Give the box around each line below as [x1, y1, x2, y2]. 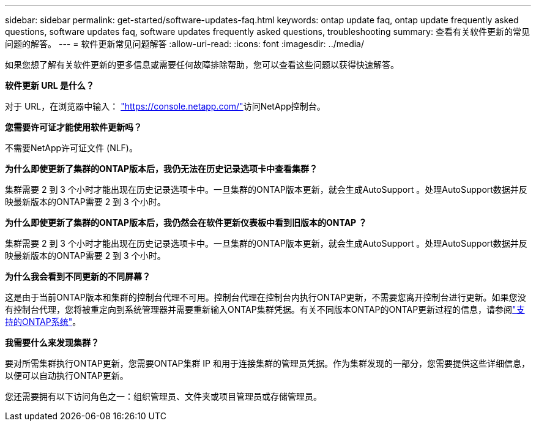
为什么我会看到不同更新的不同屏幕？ [5, 271, 151, 282]
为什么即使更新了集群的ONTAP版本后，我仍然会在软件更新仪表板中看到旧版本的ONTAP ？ [5, 217, 367, 228]
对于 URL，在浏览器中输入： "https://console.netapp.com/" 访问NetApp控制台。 [5, 101, 326, 111]
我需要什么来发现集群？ [5, 337, 99, 348]
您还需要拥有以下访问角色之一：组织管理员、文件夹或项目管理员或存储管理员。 [5, 391, 322, 402]
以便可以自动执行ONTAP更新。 [5, 370, 128, 381]
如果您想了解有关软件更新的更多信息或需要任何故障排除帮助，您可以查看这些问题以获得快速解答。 [5, 59, 399, 70]
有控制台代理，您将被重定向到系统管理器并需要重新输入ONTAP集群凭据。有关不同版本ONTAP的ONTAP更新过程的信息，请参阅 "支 [5, 304, 525, 315]
